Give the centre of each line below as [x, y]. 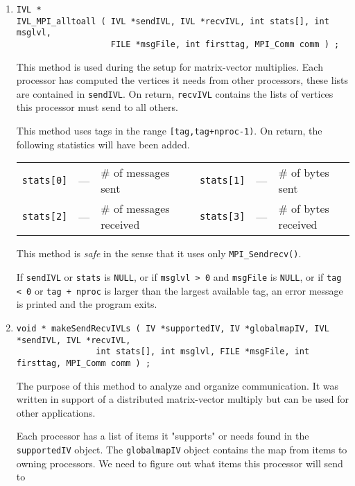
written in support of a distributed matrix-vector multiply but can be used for [183, 399]
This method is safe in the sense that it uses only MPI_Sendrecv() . [159, 253]
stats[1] [222, 181]
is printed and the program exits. [87, 304]
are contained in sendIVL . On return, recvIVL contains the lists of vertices [175, 93]
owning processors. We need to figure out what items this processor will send [180, 463]
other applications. [56, 412]
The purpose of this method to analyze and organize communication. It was [177, 385]
